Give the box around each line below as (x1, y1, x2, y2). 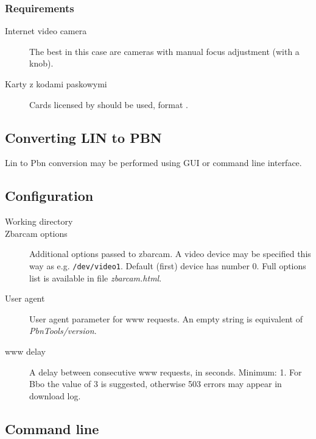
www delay (5, 345, 46, 357)
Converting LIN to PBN (5, 128, 162, 147)
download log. (29, 389, 81, 402)
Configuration (5, 186, 94, 205)
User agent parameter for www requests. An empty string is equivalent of (29, 312, 303, 325)
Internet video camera (5, 24, 87, 37)
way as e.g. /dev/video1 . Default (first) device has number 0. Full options (29, 259, 306, 272)
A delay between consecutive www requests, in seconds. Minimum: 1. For (29, 365, 302, 378)
